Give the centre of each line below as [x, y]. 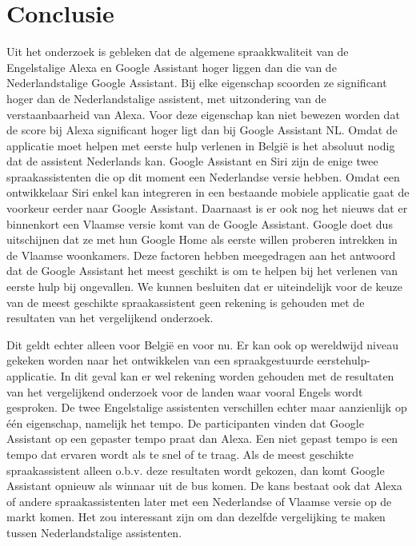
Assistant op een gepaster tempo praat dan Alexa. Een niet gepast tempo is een [202, 438]
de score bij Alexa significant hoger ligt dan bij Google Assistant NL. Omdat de [202, 130]
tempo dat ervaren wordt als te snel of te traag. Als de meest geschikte [180, 454]
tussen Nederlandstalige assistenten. [94, 532]
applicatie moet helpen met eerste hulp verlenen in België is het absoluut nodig [201, 145]
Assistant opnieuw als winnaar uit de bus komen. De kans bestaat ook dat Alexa [204, 486]
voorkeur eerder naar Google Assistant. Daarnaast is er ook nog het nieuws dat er [207, 208]
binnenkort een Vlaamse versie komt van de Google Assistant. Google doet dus [200, 223]
